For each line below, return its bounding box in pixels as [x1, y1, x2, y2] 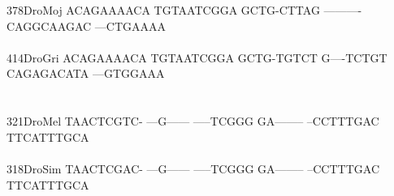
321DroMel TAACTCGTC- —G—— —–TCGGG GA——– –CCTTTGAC [6, 113, 379, 130]
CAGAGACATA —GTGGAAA [6, 65, 165, 82]
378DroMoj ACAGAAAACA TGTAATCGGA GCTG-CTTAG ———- [6, 2, 362, 18]
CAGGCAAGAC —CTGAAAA [6, 17, 166, 34]
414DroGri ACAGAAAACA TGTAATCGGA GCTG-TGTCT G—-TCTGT [6, 49, 388, 66]
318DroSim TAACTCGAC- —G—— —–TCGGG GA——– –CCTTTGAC [6, 160, 379, 177]
